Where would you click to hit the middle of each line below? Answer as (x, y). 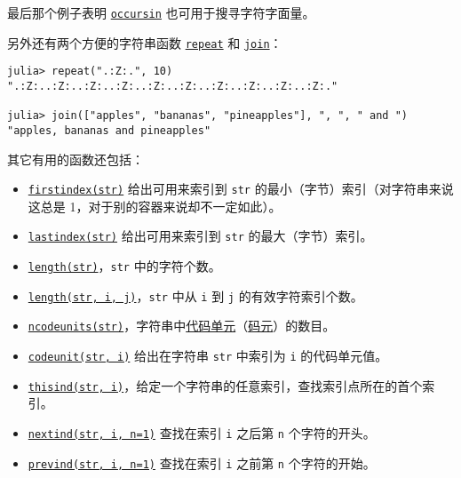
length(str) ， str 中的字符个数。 (124, 266)
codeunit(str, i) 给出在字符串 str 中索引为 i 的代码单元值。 (208, 356)
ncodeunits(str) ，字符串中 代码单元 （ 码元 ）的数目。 (182, 326)
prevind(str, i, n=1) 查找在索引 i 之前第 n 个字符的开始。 (202, 462)
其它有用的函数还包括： (76, 159)
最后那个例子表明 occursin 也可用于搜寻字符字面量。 (161, 12)
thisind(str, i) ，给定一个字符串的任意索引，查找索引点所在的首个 (225, 385)
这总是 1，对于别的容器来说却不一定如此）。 (155, 206)
